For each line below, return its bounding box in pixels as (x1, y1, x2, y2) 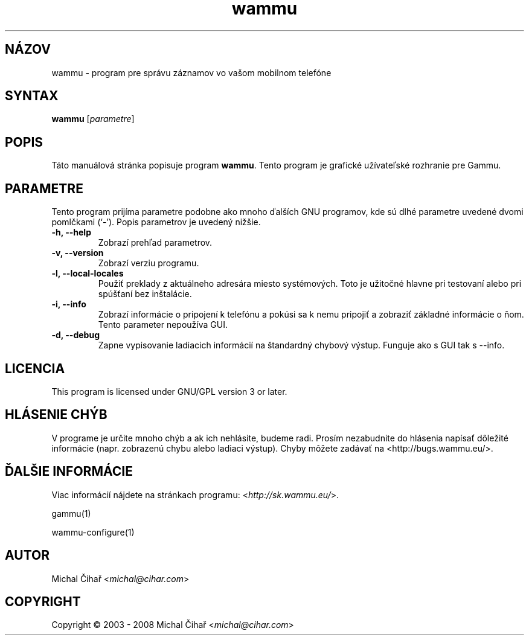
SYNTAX (5, 88, 59, 104)
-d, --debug (51, 330, 100, 341)
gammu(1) (51, 508, 91, 519)
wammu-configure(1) (51, 526, 135, 537)
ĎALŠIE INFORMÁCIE (5, 464, 133, 479)
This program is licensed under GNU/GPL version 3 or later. (51, 386, 287, 397)
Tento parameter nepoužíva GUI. (98, 319, 228, 330)
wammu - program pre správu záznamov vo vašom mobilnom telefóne (51, 67, 332, 78)
